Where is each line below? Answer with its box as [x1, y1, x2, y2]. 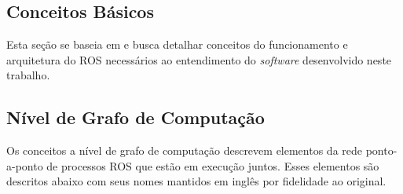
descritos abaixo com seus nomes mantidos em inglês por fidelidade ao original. [6, 173, 387, 189]
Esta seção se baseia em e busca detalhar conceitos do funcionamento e [6, 36, 348, 53]
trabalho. [6, 67, 50, 83]
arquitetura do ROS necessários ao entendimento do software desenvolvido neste [6, 51, 392, 68]
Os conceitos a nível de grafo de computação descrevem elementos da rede [6, 142, 362, 159]
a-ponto [6, 157, 43, 174]
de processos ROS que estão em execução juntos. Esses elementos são [46, 157, 379, 174]
